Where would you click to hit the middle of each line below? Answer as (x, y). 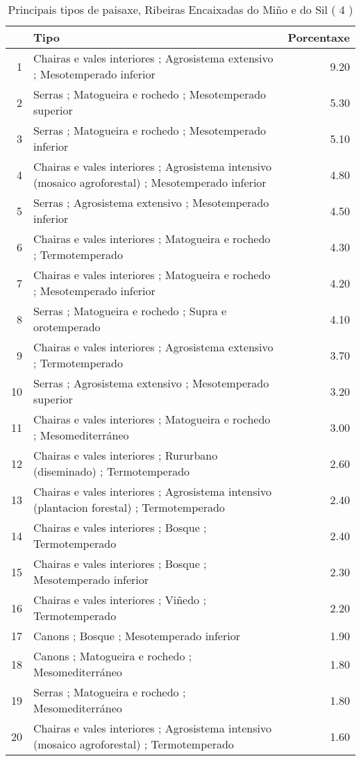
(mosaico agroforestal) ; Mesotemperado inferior (150, 182)
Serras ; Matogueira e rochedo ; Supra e (130, 311)
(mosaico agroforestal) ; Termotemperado (134, 744)
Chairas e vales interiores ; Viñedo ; (120, 600)
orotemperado (67, 327)
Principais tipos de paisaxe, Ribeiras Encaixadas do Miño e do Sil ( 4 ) (180, 9)
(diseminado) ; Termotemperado (112, 471)
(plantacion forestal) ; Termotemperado (129, 507)
